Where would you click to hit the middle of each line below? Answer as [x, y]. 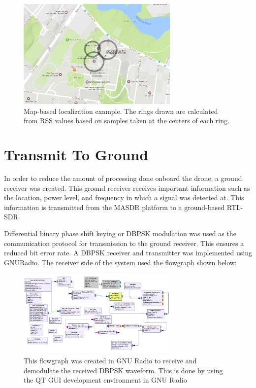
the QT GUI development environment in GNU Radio [105, 380]
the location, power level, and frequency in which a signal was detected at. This [124, 197]
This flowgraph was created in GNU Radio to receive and [110, 361]
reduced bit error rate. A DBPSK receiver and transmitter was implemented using [128, 253]
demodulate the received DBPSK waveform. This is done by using [123, 370]
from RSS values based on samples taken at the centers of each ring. [127, 121]
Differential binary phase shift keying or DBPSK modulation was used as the [120, 233]
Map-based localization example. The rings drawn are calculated [121, 111]
